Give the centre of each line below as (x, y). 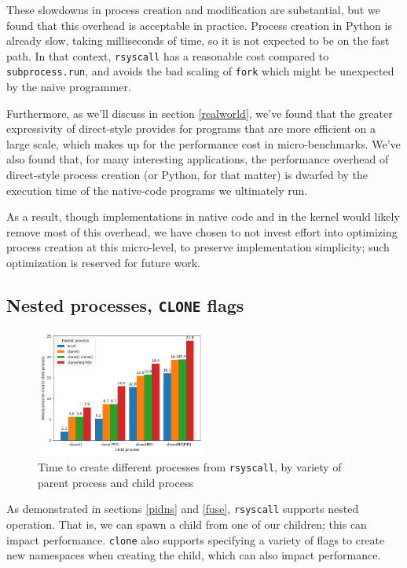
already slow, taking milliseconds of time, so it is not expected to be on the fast (198, 40)
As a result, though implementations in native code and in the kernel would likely (203, 216)
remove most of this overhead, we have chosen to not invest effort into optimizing (202, 231)
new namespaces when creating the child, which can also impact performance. (194, 555)
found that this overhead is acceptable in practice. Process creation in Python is (199, 25)
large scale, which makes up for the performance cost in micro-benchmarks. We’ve (203, 143)
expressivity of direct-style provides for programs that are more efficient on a (191, 128)
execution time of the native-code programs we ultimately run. (157, 190)
